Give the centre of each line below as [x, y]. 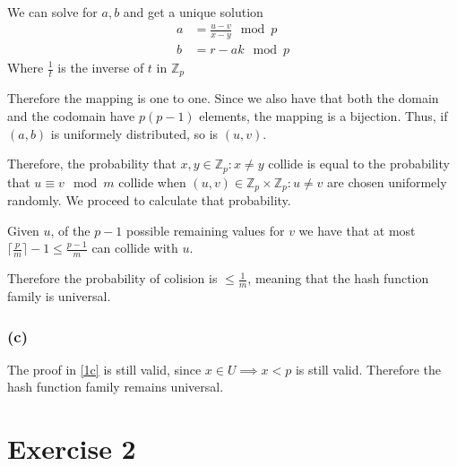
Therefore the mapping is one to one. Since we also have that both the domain [223, 98]
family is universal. [59, 295]
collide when [152, 181]
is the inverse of [101, 67]
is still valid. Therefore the [368, 369]
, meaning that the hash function [338, 278]
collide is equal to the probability [359, 164]
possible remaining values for [206, 230]
